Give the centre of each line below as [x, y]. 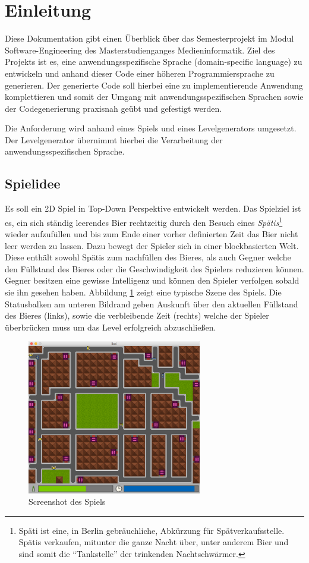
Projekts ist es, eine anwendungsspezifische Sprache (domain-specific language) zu [154, 62]
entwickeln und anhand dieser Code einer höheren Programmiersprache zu [140, 73]
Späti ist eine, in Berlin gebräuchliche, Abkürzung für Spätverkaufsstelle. [152, 530]
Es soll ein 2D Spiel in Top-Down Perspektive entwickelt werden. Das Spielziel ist [153, 208]
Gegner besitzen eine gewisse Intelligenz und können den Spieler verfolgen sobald [152, 280]
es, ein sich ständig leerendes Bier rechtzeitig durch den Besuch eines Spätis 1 [144, 221]
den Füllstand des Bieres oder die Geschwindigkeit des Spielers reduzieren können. [154, 268]
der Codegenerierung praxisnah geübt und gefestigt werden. [113, 108]
